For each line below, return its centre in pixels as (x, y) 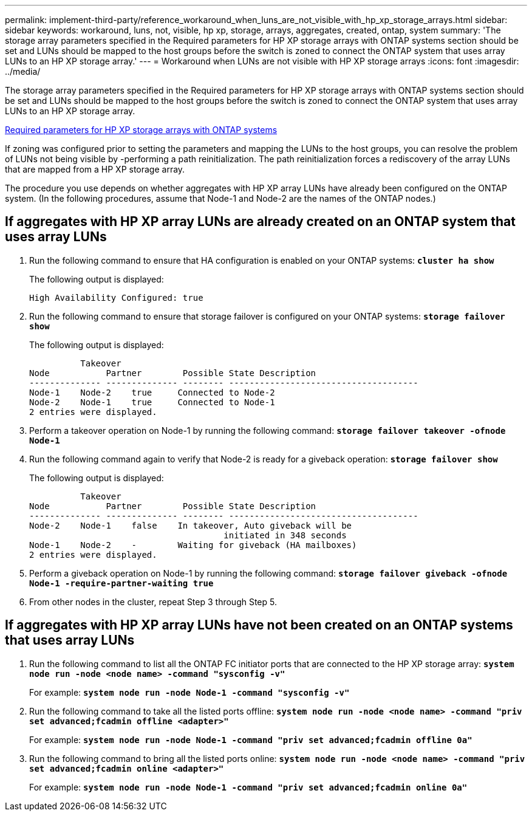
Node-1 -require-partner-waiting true (121, 583)
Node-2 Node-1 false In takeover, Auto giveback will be (191, 525)
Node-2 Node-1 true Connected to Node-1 (152, 402)
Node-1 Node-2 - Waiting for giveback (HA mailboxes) (193, 545)
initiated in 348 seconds (285, 535)
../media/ (23, 71)
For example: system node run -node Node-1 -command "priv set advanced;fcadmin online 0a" (248, 787)
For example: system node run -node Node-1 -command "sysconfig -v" (189, 692)
